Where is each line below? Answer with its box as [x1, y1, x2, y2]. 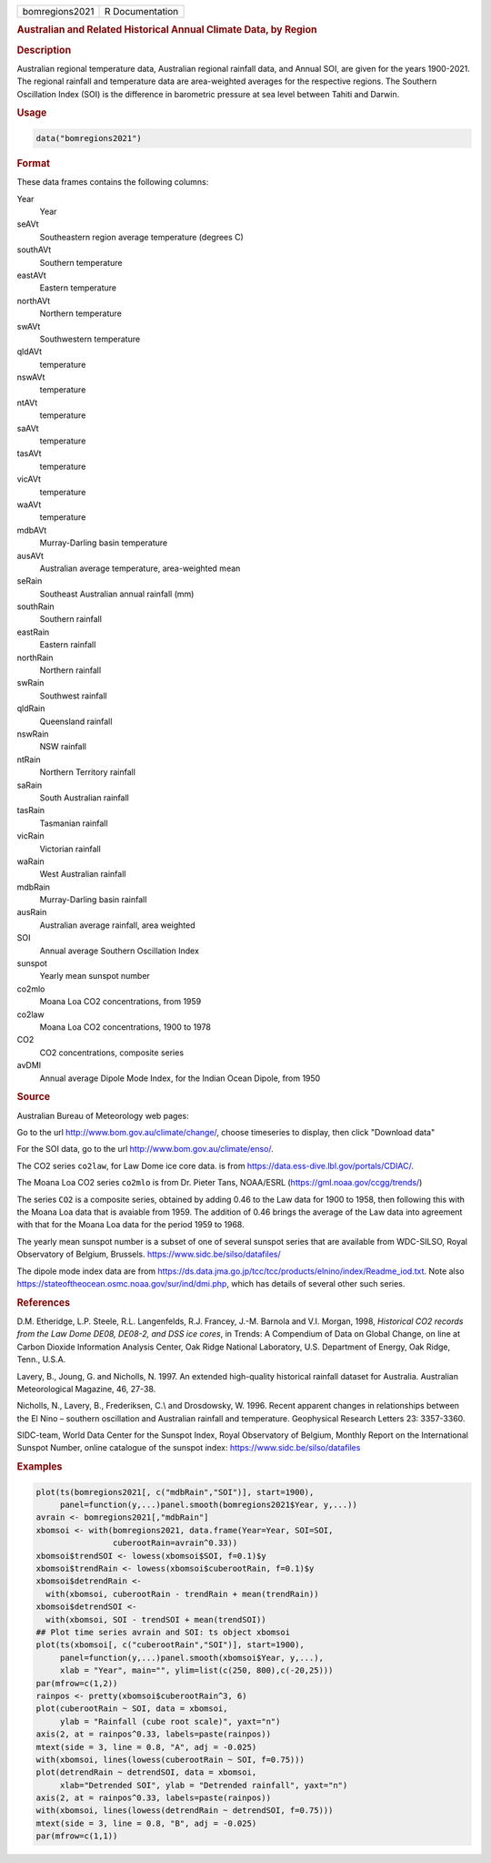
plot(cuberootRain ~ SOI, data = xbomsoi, [35, 1704, 228, 1714]
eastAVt [16, 270, 47, 280]
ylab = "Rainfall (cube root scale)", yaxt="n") [59, 1716, 281, 1726]
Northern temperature [39, 308, 122, 319]
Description [16, 44, 72, 56]
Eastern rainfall [39, 639, 96, 650]
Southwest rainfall [39, 690, 108, 701]
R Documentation [105, 5, 179, 17]
